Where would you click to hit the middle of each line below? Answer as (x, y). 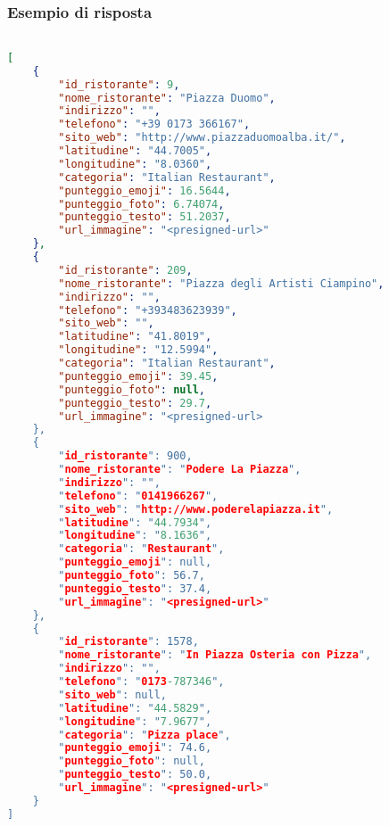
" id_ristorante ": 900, (125, 456)
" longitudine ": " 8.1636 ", (135, 536)
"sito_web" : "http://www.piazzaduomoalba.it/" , (202, 138)
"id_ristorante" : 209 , (125, 270)
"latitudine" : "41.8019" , (135, 337)
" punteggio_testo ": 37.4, (135, 588)
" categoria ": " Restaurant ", (141, 549)
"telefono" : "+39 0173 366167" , (154, 124)
